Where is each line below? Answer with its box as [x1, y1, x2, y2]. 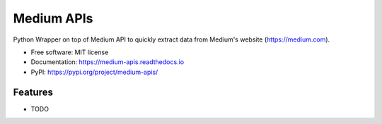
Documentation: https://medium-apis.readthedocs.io [30, 58, 184, 66]
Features [13, 86, 53, 98]
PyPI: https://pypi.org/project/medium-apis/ [30, 68, 158, 76]
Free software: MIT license [30, 48, 109, 56]
